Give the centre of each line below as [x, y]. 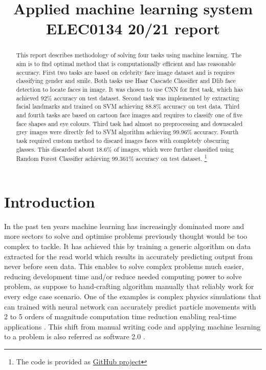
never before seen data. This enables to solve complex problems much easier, [124, 266]
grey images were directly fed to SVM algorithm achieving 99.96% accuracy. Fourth [127, 132]
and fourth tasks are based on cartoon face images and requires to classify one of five [129, 115]
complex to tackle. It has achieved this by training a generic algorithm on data [128, 246]
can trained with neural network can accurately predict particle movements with [130, 306]
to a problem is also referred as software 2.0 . [75, 336]
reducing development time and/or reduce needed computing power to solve [123, 276]
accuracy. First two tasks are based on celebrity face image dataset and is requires [125, 72]
